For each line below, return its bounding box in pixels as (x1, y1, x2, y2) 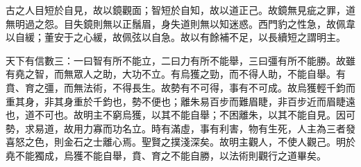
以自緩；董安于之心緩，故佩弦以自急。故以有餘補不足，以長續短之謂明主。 (6, 30, 346, 44)
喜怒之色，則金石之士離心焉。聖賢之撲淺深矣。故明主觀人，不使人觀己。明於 (6, 134, 355, 149)
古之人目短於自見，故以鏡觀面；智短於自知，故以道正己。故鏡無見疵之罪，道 (6, 3, 355, 17)
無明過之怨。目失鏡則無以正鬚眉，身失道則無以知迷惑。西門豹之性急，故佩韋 (6, 16, 355, 30)
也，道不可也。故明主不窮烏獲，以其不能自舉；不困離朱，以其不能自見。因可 (6, 107, 355, 122)
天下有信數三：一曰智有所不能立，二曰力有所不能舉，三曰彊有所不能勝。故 (6, 53, 346, 67)
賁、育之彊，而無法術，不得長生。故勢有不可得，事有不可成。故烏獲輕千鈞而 (6, 80, 355, 94)
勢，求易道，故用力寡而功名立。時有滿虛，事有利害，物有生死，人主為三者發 (6, 121, 355, 135)
